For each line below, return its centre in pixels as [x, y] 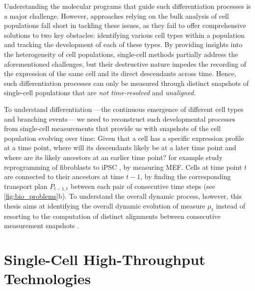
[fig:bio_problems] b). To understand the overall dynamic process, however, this [123, 196]
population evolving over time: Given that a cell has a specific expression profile [124, 138]
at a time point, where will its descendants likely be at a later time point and [120, 147]
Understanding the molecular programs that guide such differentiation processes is [127, 6]
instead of [230, 205]
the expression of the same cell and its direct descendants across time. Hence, [120, 73]
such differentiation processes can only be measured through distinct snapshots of [127, 83]
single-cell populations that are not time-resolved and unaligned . [100, 93]
